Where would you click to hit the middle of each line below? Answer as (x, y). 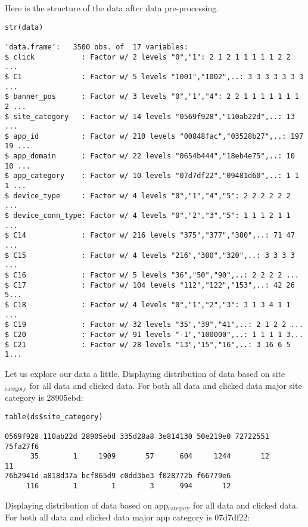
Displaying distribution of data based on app (87, 505)
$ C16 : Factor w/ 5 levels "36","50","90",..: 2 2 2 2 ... (152, 275)
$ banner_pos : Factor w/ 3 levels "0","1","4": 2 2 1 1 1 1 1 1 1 (152, 97)
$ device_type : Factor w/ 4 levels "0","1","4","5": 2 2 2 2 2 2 (148, 196)
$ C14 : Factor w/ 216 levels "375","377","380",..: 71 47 (150, 236)
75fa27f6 (22, 446)
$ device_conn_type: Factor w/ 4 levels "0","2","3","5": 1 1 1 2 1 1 (148, 216)
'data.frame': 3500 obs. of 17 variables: (97, 47)
